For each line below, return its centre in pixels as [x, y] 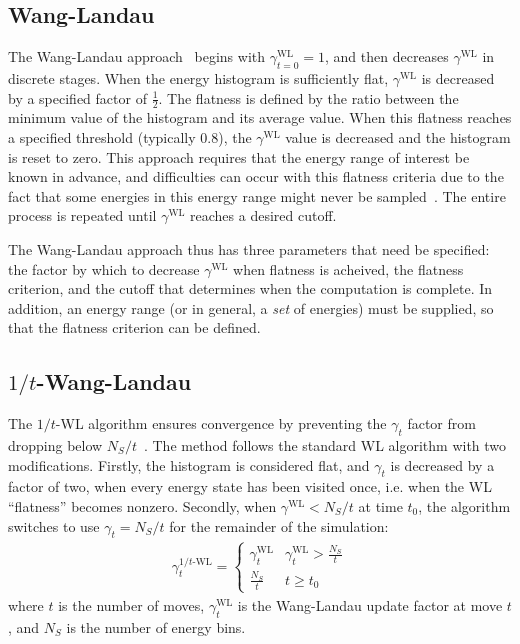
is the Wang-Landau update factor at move [370, 604]
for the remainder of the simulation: [279, 525]
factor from [441, 423]
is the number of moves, [131, 604]
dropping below [55, 444]
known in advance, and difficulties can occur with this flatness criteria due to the [256, 176]
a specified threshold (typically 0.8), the [130, 137]
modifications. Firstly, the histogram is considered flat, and [189, 464]
